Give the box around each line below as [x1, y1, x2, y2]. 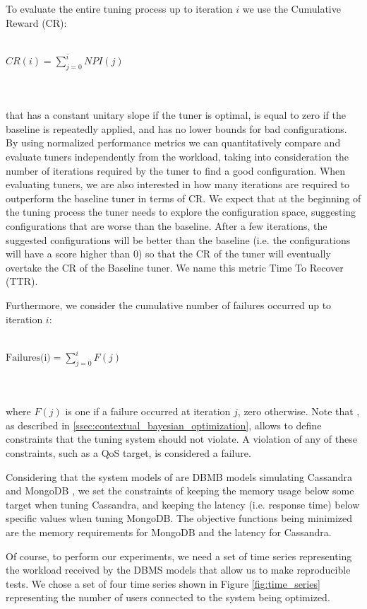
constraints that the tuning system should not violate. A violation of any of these [6, 431, 357, 446]
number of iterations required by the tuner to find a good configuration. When [6, 163, 346, 178]
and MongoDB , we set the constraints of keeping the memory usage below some [6, 483, 354, 498]
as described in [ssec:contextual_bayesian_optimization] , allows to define [6, 417, 322, 432]
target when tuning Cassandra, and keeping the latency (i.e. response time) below [6, 497, 360, 511]
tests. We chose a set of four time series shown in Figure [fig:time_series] [6, 576, 320, 591]
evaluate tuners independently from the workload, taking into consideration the [6, 149, 349, 164]
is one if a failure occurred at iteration [65, 404, 231, 419]
